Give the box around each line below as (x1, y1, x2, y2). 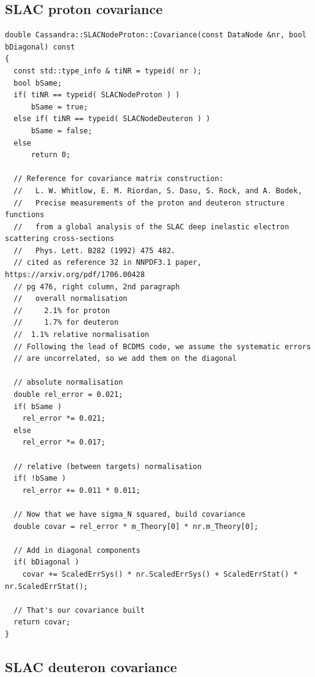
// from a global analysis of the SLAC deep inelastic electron (13, 222, 289, 231)
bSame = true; (31, 102, 89, 111)
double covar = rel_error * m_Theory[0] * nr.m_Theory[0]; (13, 522, 259, 531)
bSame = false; (31, 126, 93, 135)
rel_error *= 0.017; (22, 438, 106, 447)
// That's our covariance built (13, 605, 145, 615)
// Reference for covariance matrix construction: (13, 174, 223, 183)
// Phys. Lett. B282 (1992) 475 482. (13, 246, 176, 255)
